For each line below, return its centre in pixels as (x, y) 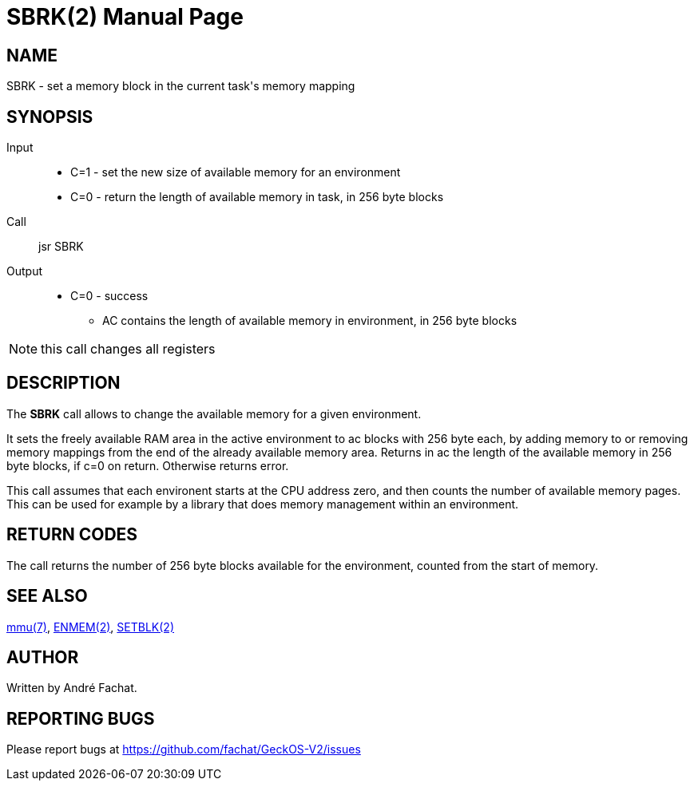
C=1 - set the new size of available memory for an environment (236, 172)
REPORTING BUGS (81, 718)
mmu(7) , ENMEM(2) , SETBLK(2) (91, 627)
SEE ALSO (47, 596)
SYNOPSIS (50, 117)
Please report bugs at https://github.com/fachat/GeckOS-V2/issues (184, 749)
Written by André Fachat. (72, 688)
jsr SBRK (61, 247)
